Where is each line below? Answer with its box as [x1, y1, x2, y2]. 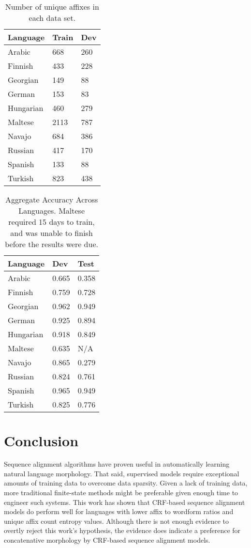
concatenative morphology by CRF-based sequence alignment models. [4, 534, 210, 545]
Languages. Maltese [18, 205, 85, 216]
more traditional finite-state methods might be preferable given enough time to [4, 487, 238, 497]
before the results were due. [5, 238, 98, 250]
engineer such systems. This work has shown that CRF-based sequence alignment [4, 497, 245, 507]
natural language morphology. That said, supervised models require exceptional [4, 468, 239, 478]
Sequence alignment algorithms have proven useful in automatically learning [4, 459, 230, 469]
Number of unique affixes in [5, 1, 99, 12]
